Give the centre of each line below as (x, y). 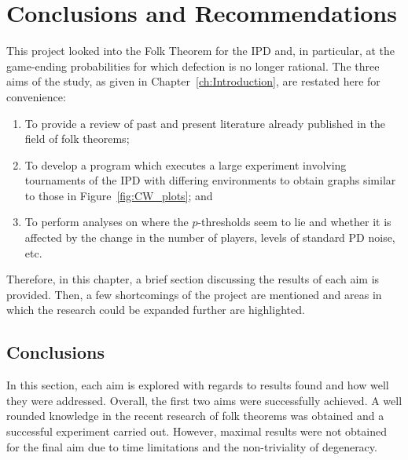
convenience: (36, 96)
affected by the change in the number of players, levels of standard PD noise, (210, 237)
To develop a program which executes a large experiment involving (186, 164)
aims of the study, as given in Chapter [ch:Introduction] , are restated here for (193, 81)
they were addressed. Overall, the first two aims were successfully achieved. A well (204, 400)
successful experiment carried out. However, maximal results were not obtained (197, 431)
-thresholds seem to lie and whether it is (294, 222)
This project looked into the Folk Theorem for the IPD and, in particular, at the (201, 51)
